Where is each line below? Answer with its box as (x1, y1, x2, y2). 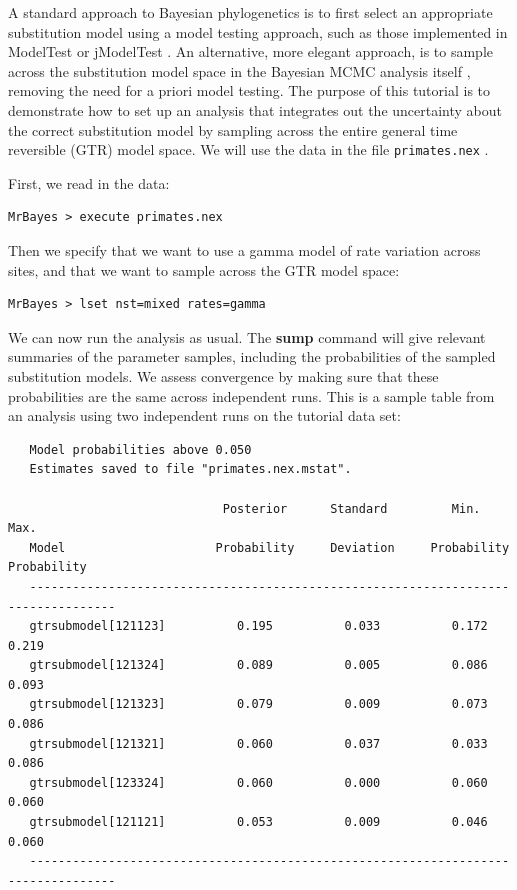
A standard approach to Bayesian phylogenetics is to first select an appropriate (8, 2, 493, 22)
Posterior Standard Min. (222, 501, 481, 516)
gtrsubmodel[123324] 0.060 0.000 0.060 (29, 775, 488, 790)
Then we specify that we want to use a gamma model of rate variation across (8, 240, 481, 260)
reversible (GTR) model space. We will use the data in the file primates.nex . (8, 139, 489, 160)
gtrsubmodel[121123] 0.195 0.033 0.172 (29, 619, 488, 634)
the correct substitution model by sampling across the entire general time (8, 119, 458, 140)
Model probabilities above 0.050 (29, 442, 252, 457)
